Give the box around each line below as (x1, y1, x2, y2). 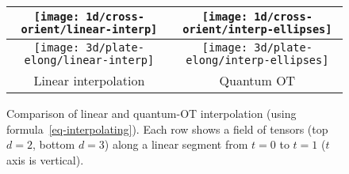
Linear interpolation (33, 71, 145, 89)
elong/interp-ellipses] (186, 54, 329, 66)
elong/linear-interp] (24, 54, 155, 66)
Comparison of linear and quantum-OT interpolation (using (6, 105, 297, 121)
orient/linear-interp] (21, 23, 158, 36)
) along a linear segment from (104, 136, 248, 153)
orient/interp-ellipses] (182, 23, 332, 36)
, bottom (32, 136, 75, 153)
